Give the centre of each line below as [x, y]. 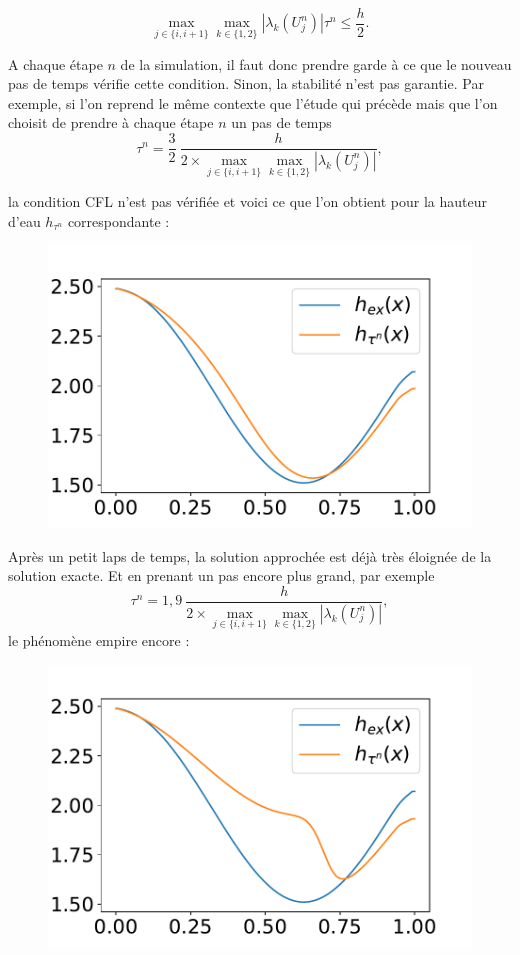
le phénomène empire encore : [99, 639]
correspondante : [118, 220]
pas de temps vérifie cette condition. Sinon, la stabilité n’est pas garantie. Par [246, 83]
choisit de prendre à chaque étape [111, 122]
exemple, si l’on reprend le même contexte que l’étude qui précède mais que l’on [253, 102]
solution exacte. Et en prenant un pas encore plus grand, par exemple [221, 575]
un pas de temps [281, 122]
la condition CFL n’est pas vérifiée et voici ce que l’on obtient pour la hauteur [247, 201]
